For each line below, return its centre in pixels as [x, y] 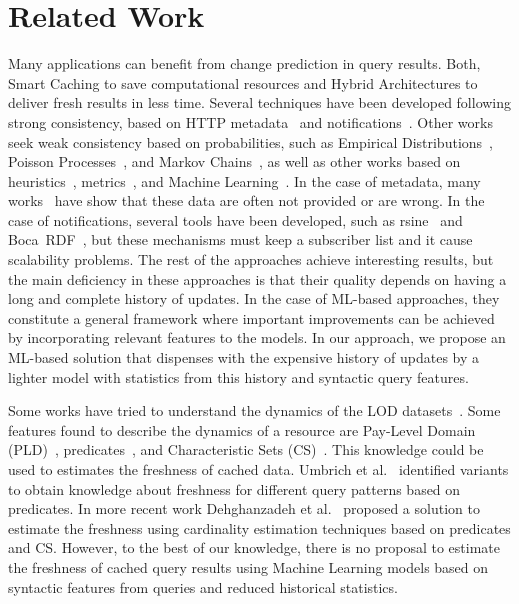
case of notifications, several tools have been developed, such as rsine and [235, 219]
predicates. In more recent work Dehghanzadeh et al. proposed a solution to [244, 508]
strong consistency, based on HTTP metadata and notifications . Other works [250, 121]
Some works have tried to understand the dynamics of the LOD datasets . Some [254, 410]
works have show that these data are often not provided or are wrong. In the [246, 200]
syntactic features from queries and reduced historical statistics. [203, 586]
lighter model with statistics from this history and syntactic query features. [238, 376]
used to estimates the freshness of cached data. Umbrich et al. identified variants [258, 469]
